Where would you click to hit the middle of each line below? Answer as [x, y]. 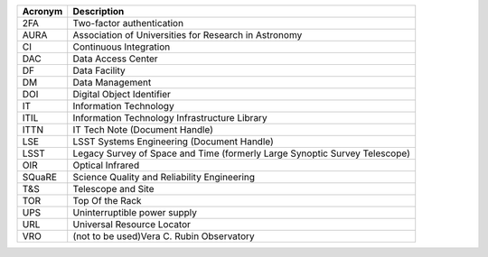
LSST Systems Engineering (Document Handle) [174, 142]
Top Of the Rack [107, 201]
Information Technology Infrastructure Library [170, 118]
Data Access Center [115, 59]
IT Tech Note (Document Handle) [143, 129]
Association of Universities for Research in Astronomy [188, 35]
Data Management [112, 83]
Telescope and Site [113, 189]
